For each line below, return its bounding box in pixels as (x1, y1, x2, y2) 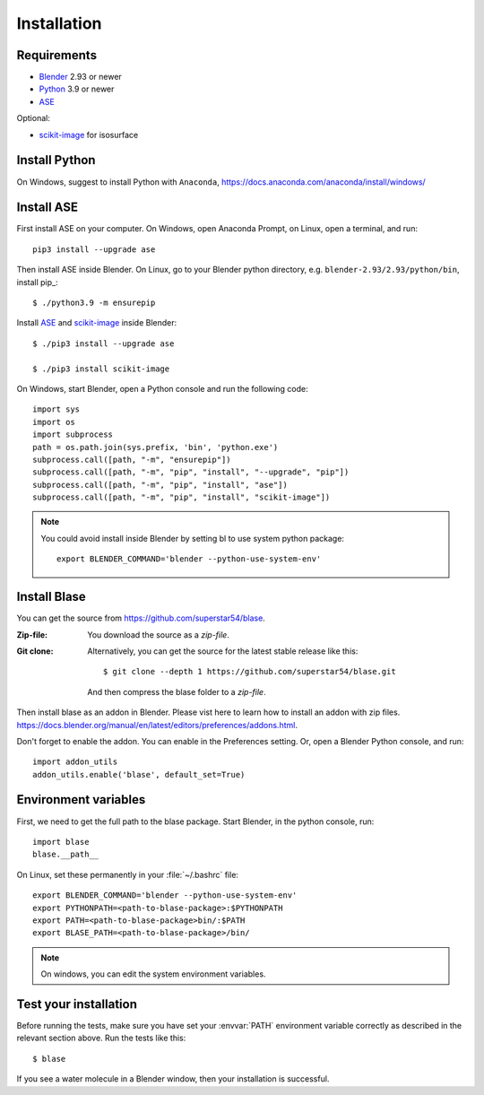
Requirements (16, 48, 98, 63)
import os (32, 417, 75, 427)
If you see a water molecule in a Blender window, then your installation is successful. (16, 1073, 330, 1084)
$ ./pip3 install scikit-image (32, 363, 170, 374)
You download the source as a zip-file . (87, 629, 230, 640)
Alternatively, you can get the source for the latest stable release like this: (87, 646, 359, 656)
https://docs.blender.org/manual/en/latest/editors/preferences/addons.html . (16, 719, 298, 730)
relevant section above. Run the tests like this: (16, 1032, 186, 1044)
